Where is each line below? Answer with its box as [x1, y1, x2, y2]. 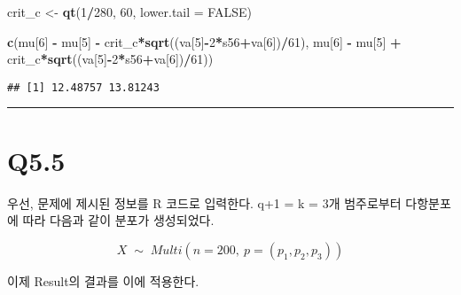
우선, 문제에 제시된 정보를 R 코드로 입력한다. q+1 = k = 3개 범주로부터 [7, 193, 402, 212]
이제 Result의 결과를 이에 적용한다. [7, 271, 199, 290]
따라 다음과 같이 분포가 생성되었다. [22, 211, 215, 229]
